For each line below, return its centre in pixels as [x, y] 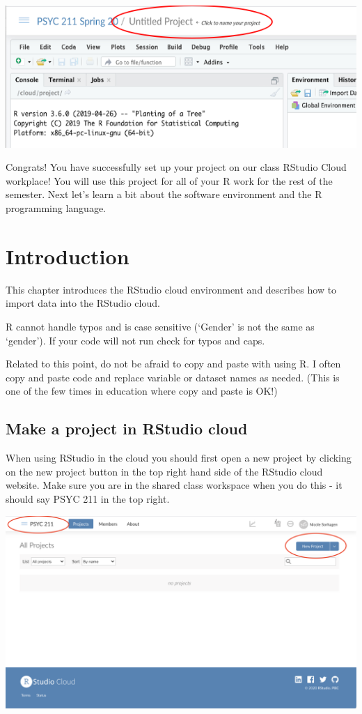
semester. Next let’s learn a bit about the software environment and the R [164, 194]
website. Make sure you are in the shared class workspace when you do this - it [174, 485]
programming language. [56, 208]
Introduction [68, 256]
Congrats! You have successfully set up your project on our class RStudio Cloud [176, 167]
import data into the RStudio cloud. [83, 303]
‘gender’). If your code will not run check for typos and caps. [135, 340]
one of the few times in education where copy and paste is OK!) [142, 391]
